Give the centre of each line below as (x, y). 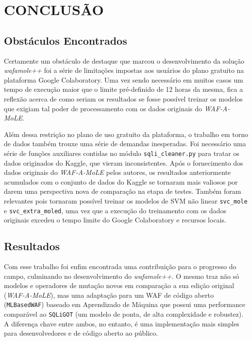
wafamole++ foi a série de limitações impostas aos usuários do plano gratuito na (124, 70)
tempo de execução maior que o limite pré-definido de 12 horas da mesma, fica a (124, 89)
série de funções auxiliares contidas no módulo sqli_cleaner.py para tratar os (122, 153)
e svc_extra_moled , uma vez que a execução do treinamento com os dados (115, 210)
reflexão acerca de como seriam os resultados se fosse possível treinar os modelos (123, 98)
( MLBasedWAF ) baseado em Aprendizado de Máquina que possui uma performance (125, 304)
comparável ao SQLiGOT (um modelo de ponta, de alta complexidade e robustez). (124, 314)
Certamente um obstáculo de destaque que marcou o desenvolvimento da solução (124, 60)
